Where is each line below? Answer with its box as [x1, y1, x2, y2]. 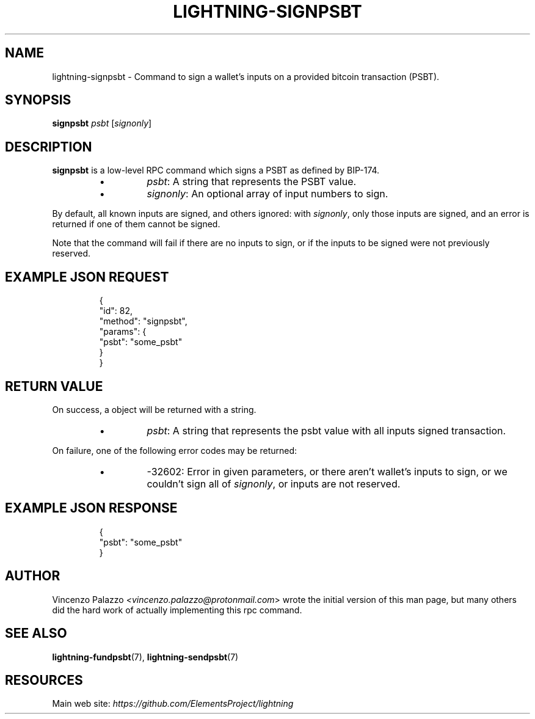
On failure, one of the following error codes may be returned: [52, 445, 297, 456]
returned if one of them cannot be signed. [52, 219, 220, 230]
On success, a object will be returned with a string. [52, 404, 257, 415]
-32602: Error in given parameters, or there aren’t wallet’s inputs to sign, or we [147, 465, 508, 478]
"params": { [99, 326, 147, 337]
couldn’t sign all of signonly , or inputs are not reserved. [147, 477, 401, 490]
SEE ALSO [5, 626, 67, 641]
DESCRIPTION [5, 139, 92, 155]
